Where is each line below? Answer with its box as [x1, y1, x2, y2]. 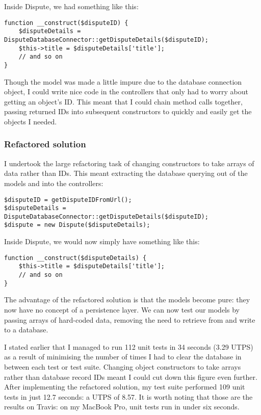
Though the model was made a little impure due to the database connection [4, 76, 242, 87]
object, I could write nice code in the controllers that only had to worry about [4, 86, 249, 97]
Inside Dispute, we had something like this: [4, 1, 139, 11]
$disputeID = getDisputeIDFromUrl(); [4, 196, 132, 203]
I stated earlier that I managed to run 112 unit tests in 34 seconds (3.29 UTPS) [4, 341, 253, 352]
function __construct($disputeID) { [4, 19, 128, 27]
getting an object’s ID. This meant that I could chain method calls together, [4, 96, 243, 107]
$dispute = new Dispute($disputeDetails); [4, 221, 150, 229]
